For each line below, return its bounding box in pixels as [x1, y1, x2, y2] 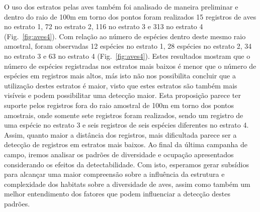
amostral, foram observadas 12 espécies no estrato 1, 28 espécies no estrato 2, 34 [4, 41, 252, 51]
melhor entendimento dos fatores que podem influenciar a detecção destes [4, 188, 230, 199]
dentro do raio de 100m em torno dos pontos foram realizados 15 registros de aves [4, 11, 256, 22]
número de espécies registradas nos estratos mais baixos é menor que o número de [4, 60, 256, 71]
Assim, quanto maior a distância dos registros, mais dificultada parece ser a [4, 129, 237, 140]
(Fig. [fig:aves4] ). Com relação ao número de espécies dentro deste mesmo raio [4, 31, 246, 41]
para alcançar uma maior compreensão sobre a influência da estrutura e [4, 169, 225, 179]
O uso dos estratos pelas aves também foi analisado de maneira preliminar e [4, 2, 238, 12]
